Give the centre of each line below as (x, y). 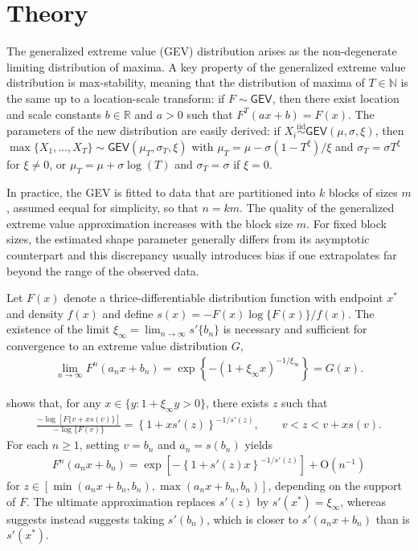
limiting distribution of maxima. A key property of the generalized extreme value (206, 66)
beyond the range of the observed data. (103, 270)
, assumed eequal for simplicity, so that (102, 208)
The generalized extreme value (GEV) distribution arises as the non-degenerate (202, 51)
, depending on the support (335, 486)
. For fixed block (346, 223)
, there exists (237, 402)
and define (128, 313)
